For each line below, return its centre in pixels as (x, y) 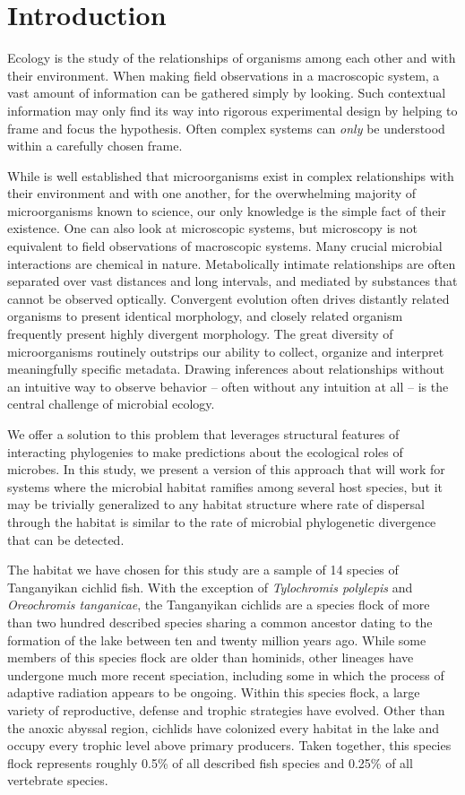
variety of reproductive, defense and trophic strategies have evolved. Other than (226, 709)
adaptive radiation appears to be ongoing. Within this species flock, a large (214, 692)
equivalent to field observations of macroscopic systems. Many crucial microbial (225, 246)
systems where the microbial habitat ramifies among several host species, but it (225, 486)
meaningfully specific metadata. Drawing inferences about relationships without (226, 369)
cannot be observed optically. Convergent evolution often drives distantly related (228, 298)
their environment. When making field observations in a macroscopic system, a (224, 75)
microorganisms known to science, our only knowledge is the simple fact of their (227, 210)
